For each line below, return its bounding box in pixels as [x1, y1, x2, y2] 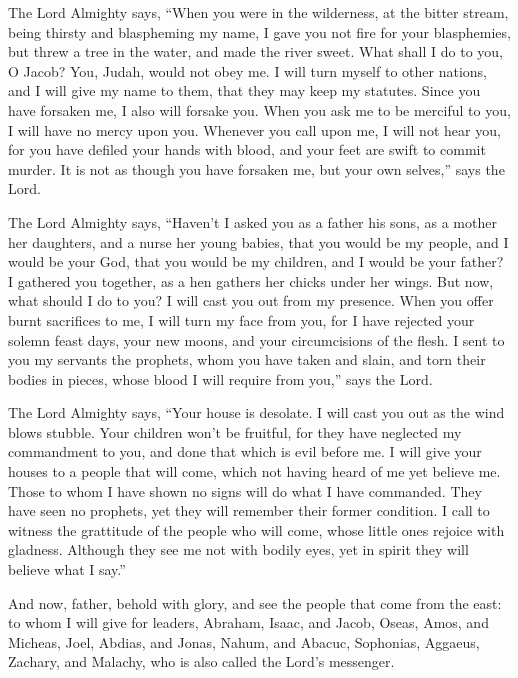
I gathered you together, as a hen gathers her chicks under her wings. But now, [8, 270, 494, 291]
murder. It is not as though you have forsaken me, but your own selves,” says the [8, 158, 505, 179]
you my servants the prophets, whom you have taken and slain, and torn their [8, 349, 486, 370]
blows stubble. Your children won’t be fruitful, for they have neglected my [8, 421, 462, 442]
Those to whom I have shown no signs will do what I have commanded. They [8, 480, 482, 501]
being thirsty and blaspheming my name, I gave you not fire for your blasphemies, [8, 21, 511, 42]
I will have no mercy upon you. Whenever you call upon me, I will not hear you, [8, 119, 501, 140]
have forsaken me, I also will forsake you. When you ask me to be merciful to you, [8, 99, 511, 120]
